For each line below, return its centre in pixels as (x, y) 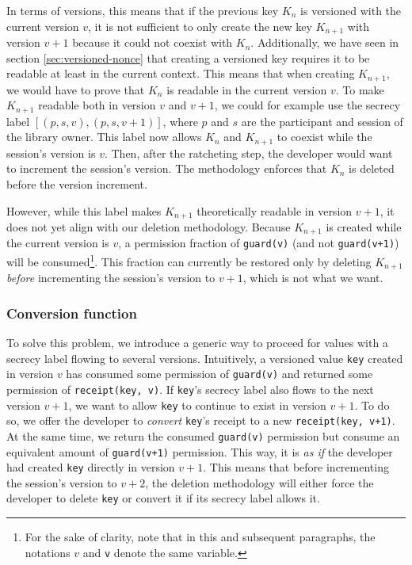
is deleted (372, 168)
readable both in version (97, 105)
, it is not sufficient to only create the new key (200, 26)
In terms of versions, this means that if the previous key (143, 10)
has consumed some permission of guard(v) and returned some (219, 374)
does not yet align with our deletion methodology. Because (149, 227)
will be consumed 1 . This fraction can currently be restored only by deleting (189, 260)
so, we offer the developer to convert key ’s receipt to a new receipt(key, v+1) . (201, 420)
